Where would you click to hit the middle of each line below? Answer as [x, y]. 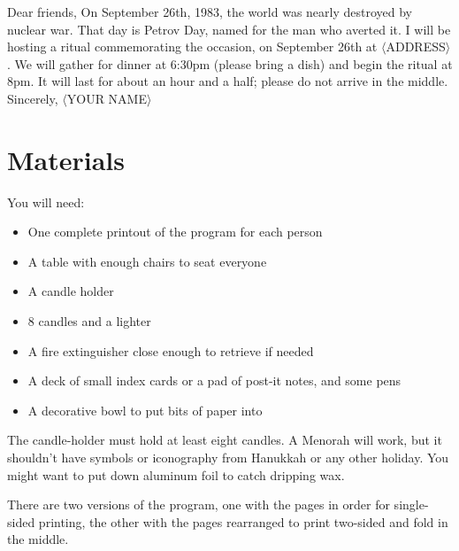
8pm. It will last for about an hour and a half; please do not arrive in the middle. [228, 81]
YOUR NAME [107, 98]
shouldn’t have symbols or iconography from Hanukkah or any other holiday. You [228, 458]
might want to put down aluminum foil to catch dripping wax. [176, 474]
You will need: [46, 202]
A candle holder [71, 291]
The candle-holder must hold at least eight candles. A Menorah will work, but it [225, 440]
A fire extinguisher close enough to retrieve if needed [171, 350]
